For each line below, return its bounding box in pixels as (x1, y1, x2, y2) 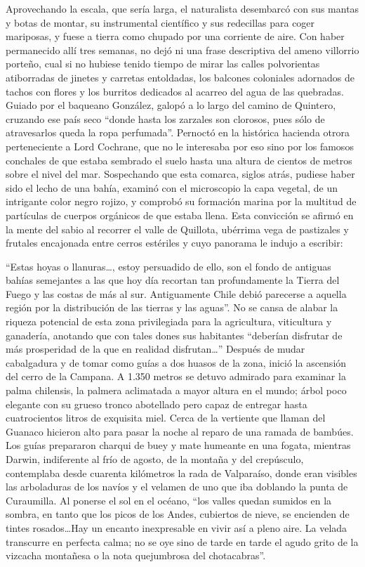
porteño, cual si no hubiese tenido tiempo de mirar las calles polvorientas (6, 56, 320, 71)
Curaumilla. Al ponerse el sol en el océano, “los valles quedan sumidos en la (6, 493, 332, 507)
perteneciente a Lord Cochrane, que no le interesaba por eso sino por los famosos (6, 138, 354, 153)
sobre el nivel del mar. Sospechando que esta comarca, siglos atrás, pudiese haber (6, 167, 355, 181)
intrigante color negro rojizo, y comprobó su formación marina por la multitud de (6, 194, 357, 209)
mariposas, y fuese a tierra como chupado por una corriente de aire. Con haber (6, 29, 345, 44)
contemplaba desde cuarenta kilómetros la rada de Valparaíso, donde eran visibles (6, 465, 357, 480)
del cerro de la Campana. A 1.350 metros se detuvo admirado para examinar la (6, 369, 346, 384)
